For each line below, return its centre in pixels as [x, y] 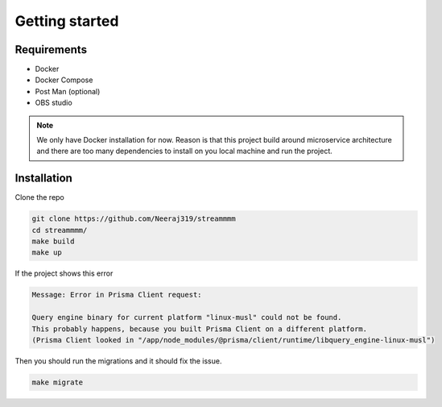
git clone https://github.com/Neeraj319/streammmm [134, 219]
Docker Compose [64, 80]
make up [47, 253]
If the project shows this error [64, 273]
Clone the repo [39, 197]
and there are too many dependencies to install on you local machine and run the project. [185, 151]
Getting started [67, 21]
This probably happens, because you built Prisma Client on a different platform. [200, 329]
